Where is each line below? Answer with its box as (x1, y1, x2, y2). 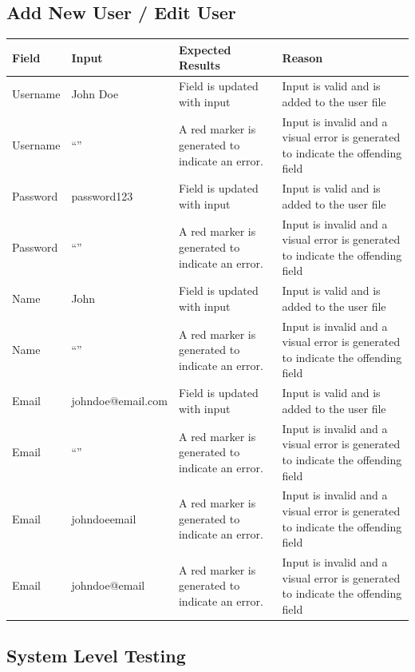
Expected (178, 41, 231, 58)
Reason (282, 49, 323, 66)
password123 (71, 188, 133, 204)
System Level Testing (6, 643, 186, 668)
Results (178, 57, 220, 74)
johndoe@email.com (71, 392, 168, 409)
